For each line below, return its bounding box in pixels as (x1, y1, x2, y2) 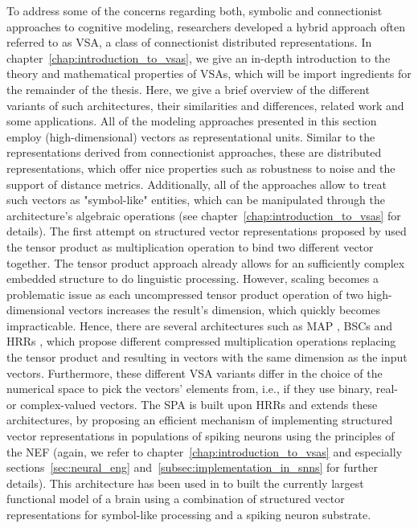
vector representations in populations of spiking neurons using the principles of (6, 428, 395, 444)
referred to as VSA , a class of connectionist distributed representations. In (6, 34, 372, 51)
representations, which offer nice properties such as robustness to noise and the (6, 159, 395, 176)
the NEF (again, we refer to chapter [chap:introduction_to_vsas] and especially (6, 443, 403, 460)
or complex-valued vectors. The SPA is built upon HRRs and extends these (6, 395, 378, 412)
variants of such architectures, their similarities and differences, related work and (6, 96, 404, 113)
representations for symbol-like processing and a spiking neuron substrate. (6, 506, 371, 522)
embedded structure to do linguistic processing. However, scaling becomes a (6, 270, 379, 287)
